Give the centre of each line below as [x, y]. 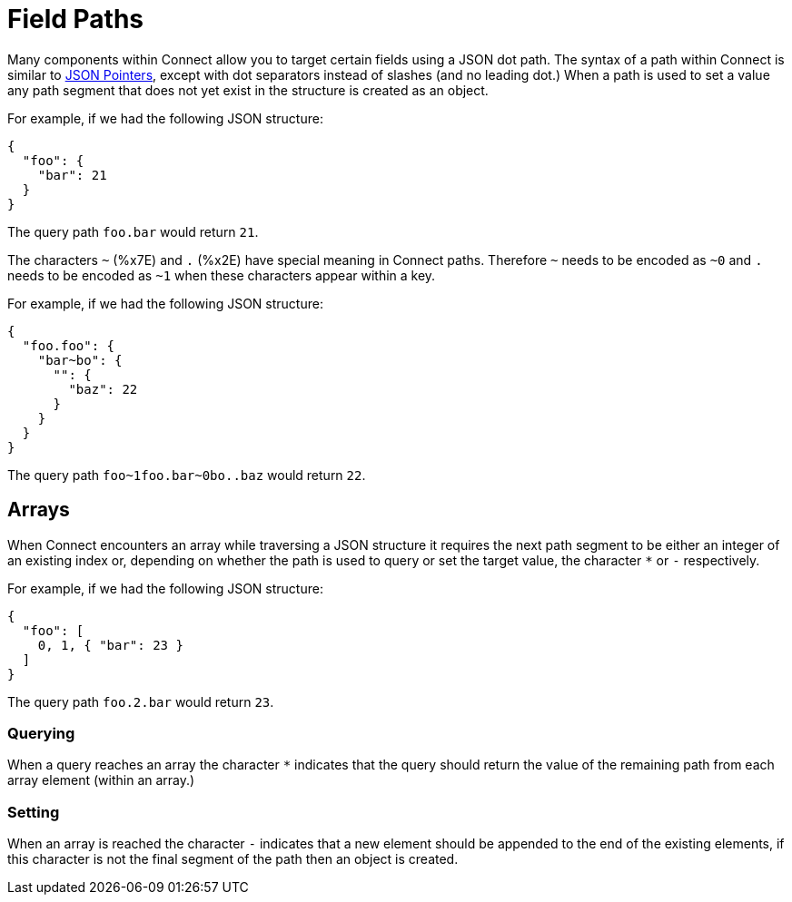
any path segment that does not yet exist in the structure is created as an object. [248, 90]
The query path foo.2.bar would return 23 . [141, 701]
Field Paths [76, 19]
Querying [41, 733]
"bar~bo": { [80, 360]
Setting [34, 812]
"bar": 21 [72, 175]
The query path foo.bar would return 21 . [133, 231]
